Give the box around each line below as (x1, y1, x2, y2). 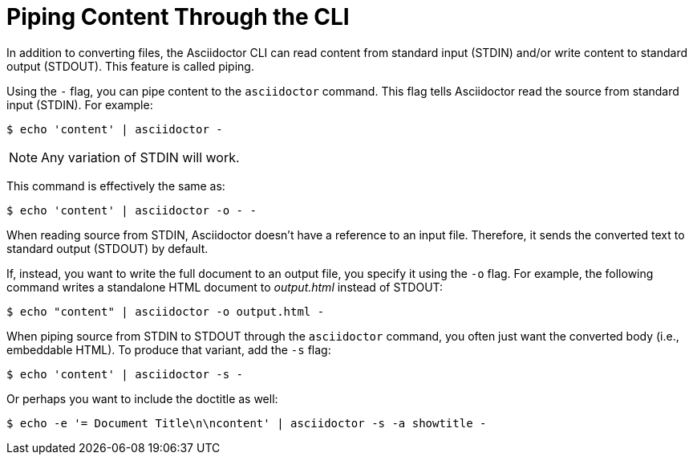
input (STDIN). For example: (6, 97, 153, 112)
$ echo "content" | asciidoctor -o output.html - (6, 304, 325, 318)
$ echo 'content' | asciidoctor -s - (6, 367, 244, 381)
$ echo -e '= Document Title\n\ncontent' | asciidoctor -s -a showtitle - (6, 416, 487, 430)
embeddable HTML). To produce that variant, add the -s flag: (6, 342, 331, 357)
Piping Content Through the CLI (6, 3, 350, 31)
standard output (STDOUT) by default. (6, 241, 209, 255)
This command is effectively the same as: (6, 178, 225, 193)
